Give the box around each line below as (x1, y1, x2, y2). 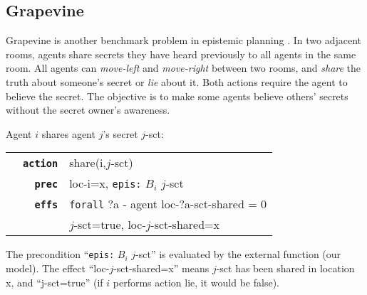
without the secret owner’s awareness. (6, 102, 170, 117)
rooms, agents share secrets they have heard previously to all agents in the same (6, 46, 356, 61)
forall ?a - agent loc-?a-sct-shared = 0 (69, 195, 267, 213)
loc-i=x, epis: (69, 175, 142, 192)
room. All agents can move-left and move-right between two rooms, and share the (6, 60, 361, 75)
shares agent (41, 126, 95, 141)
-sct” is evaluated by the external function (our (135, 247, 341, 262)
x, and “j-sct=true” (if (6, 274, 103, 289)
